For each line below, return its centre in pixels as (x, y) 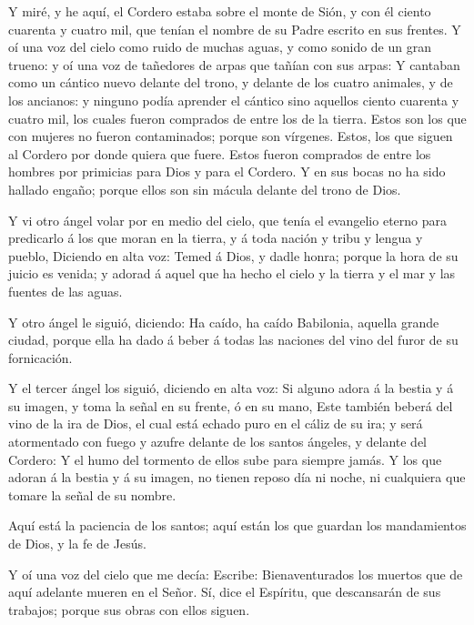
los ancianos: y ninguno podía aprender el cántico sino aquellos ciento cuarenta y (234, 100)
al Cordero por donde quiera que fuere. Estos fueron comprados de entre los (220, 153)
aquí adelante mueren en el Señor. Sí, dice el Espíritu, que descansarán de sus (225, 592)
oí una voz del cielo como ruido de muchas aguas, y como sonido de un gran (220, 47)
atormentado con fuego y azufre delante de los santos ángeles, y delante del (218, 442)
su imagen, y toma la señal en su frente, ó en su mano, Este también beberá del (231, 405)
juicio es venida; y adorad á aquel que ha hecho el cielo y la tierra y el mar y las (232, 273)
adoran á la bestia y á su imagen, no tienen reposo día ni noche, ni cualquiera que (237, 477)
